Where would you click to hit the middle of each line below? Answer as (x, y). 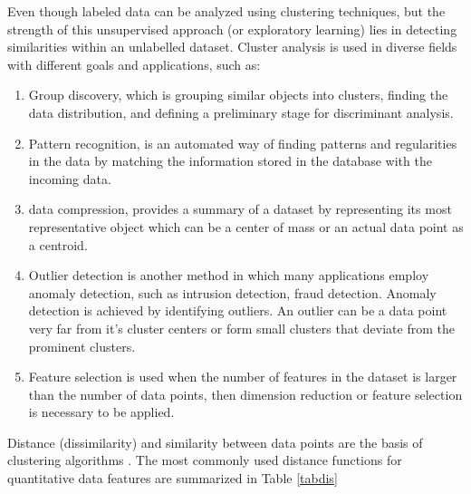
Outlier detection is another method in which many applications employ (229, 275)
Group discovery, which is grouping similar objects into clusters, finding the (238, 95)
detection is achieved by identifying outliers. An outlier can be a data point (238, 310)
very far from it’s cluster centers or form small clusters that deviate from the (241, 328)
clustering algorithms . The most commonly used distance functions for (205, 460)
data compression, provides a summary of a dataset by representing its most (240, 209)
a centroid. (58, 244)
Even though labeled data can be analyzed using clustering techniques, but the (226, 11)
